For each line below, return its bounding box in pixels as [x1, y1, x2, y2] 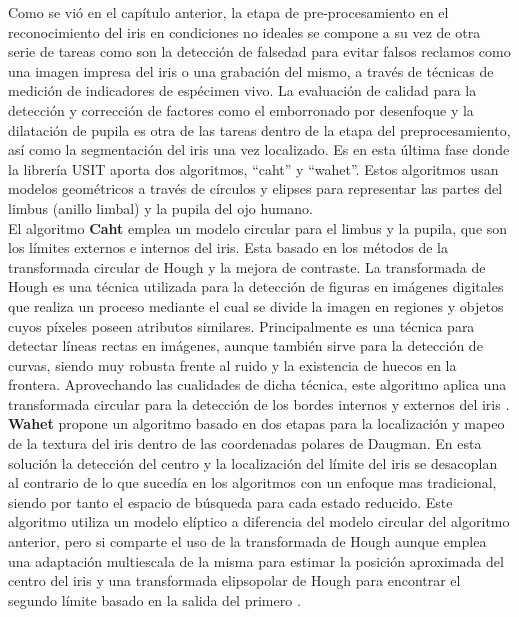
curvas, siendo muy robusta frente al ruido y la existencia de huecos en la [8, 354, 457, 375]
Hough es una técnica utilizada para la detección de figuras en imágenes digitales [8, 276, 504, 297]
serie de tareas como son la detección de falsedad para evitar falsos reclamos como [8, 41, 511, 62]
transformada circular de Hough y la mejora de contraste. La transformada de [8, 256, 486, 277]
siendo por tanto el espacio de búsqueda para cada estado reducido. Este [8, 491, 453, 512]
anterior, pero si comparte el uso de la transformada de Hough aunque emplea [8, 531, 487, 552]
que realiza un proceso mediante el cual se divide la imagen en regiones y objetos [8, 295, 504, 316]
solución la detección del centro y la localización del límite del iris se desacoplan [8, 452, 498, 473]
